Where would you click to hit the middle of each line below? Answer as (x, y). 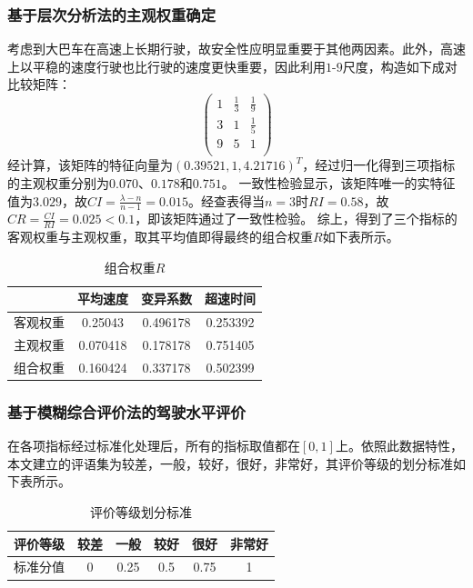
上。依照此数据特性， (399, 446)
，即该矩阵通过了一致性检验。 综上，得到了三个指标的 (296, 219)
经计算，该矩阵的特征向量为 (90, 165)
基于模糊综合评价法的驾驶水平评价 (126, 411)
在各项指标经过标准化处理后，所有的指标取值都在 (154, 446)
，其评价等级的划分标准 (383, 463)
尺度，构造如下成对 (400, 66)
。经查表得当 (226, 200)
